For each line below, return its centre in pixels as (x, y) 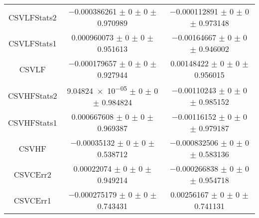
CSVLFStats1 (33, 43)
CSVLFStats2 (33, 17)
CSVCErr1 (32, 200)
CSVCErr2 (32, 174)
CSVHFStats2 (33, 96)
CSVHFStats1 (33, 122)
